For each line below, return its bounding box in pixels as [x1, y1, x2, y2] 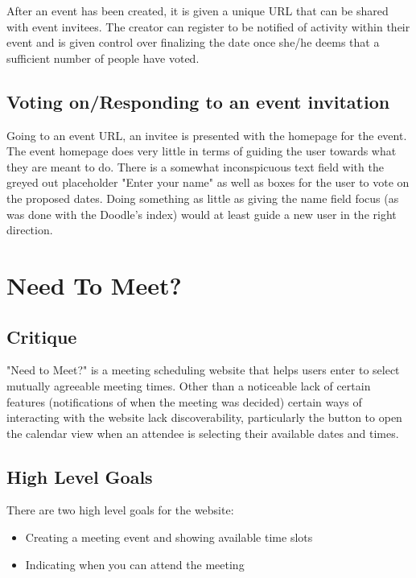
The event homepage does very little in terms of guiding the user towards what [6, 142, 397, 159]
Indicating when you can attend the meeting [25, 555, 245, 572]
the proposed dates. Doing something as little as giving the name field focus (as [6, 189, 399, 206]
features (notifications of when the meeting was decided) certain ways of [6, 393, 362, 410]
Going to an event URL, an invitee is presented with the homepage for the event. [6, 126, 407, 143]
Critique [6, 324, 77, 349]
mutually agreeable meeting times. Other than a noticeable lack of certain [6, 377, 371, 394]
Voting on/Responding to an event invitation [6, 89, 390, 114]
